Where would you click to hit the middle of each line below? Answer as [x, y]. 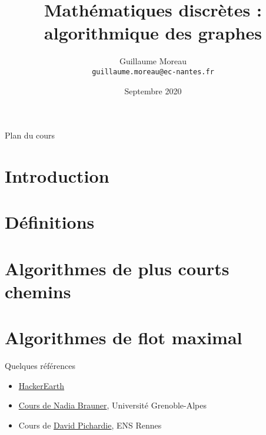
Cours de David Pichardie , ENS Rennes [90, 425]
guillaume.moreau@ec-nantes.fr [153, 72]
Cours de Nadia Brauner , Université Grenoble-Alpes [113, 405]
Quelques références [40, 366]
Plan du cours [30, 135]
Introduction [57, 175]
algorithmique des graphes [153, 33]
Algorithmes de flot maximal [124, 337]
